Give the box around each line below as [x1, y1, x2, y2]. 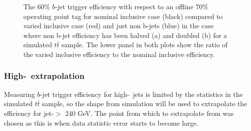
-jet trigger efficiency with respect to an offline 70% [55, 1, 209, 11]
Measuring [4, 89, 35, 99]
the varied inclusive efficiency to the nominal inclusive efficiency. [23, 49, 215, 59]
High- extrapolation [4, 70, 85, 82]
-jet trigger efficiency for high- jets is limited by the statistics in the [40, 89, 243, 99]
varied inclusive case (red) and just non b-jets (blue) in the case [23, 20, 214, 31]
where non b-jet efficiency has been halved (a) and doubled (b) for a [23, 30, 227, 40]
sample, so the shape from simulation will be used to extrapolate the [42, 98, 247, 109]
